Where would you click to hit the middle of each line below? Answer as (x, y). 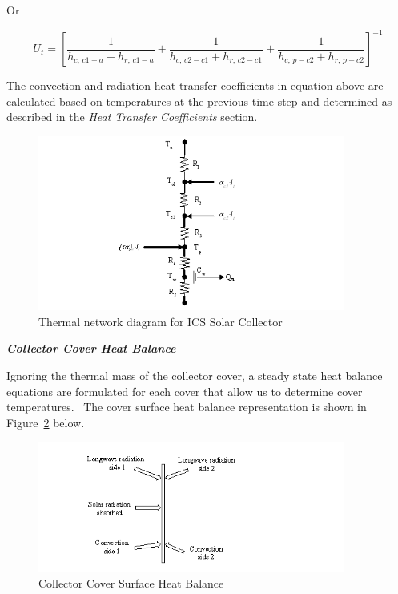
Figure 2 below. (46, 422)
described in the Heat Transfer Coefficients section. (132, 117)
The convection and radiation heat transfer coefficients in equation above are (195, 85)
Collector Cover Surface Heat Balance (131, 583)
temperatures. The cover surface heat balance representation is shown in (187, 407)
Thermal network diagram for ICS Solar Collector (161, 321)
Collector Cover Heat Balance (91, 348)
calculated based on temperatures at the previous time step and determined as (199, 101)
